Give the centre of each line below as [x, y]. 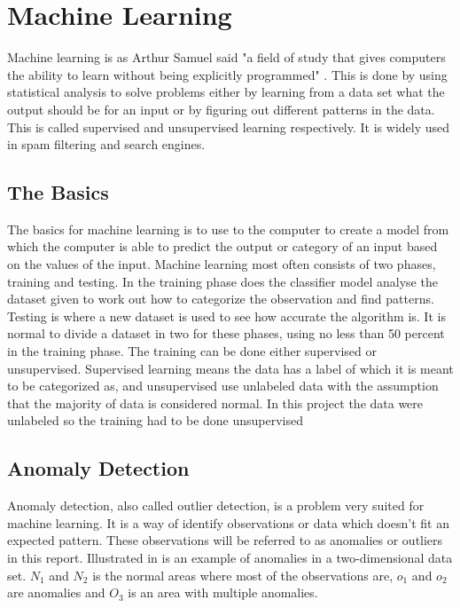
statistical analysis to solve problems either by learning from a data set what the [226, 92]
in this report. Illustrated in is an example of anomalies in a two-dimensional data [230, 557]
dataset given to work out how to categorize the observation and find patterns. [221, 299]
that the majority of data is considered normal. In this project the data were [215, 403]
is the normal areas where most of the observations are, [243, 575]
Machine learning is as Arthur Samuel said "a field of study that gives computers [226, 57]
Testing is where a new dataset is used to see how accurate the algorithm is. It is [226, 316]
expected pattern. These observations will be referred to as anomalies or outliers [225, 540]
